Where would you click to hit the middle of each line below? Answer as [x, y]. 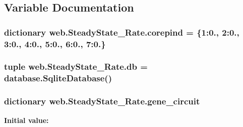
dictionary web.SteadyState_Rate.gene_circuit [102, 101]
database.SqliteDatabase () [58, 78]
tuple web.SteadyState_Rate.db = [76, 67]
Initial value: [26, 120]
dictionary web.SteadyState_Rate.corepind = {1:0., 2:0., [122, 32]
